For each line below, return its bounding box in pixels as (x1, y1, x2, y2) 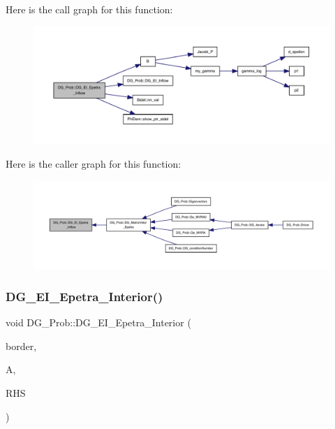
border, (6, 338, 37, 353)
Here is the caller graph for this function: (6, 157, 181, 171)
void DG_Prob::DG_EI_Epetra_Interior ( (6, 315, 191, 330)
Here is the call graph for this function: (6, 2, 173, 16)
